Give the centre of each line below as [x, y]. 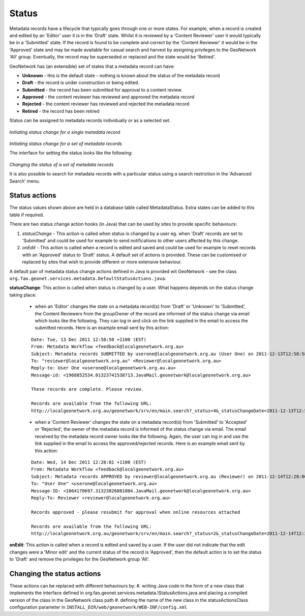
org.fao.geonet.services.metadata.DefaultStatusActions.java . [88, 278]
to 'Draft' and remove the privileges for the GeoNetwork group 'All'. [80, 559]
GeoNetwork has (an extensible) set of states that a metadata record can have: [92, 66]
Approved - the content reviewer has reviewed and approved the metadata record [108, 97]
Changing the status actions [55, 574]
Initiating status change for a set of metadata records [66, 144]
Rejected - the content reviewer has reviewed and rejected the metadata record [106, 104]
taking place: [23, 295]
